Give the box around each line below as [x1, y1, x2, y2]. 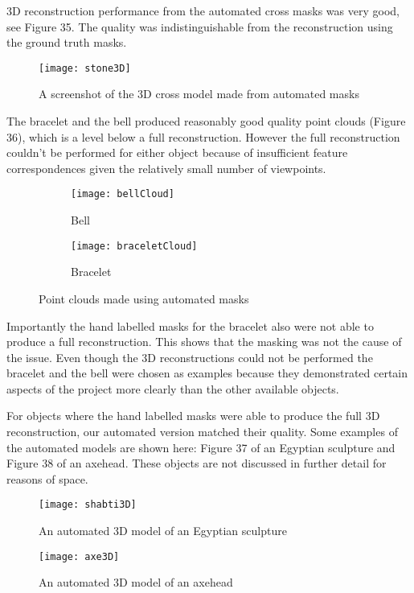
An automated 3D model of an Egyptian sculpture [39, 522, 287, 539]
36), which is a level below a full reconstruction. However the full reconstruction [6, 128, 400, 145]
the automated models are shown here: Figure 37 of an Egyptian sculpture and [6, 439, 396, 455]
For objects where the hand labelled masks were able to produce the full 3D [6, 407, 380, 424]
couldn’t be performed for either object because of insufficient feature [6, 144, 348, 161]
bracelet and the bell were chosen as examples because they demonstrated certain [6, 364, 408, 381]
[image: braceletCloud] [71, 240, 198, 252]
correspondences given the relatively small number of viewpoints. [6, 159, 326, 176]
